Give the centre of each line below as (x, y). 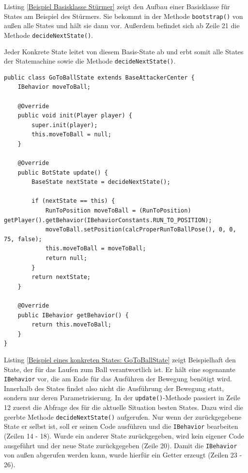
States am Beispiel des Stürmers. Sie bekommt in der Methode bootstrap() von (124, 16)
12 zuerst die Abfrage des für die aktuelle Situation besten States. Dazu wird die (124, 407)
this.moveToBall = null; (71, 135)
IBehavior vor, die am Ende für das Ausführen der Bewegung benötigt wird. (118, 379)
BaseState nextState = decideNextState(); (101, 182)
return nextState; (61, 277)
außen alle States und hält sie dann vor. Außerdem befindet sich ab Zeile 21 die (122, 25)
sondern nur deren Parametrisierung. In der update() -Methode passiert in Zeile (122, 398)
